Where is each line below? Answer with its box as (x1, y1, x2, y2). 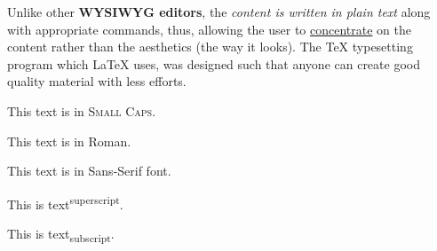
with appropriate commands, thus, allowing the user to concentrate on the (7, 20, 412, 38)
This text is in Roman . (7, 131, 131, 150)
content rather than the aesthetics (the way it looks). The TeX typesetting (7, 37, 413, 56)
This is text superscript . (7, 192, 123, 213)
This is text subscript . (7, 224, 115, 245)
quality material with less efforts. (7, 72, 187, 90)
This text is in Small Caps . (7, 101, 156, 120)
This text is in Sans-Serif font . (7, 161, 171, 180)
